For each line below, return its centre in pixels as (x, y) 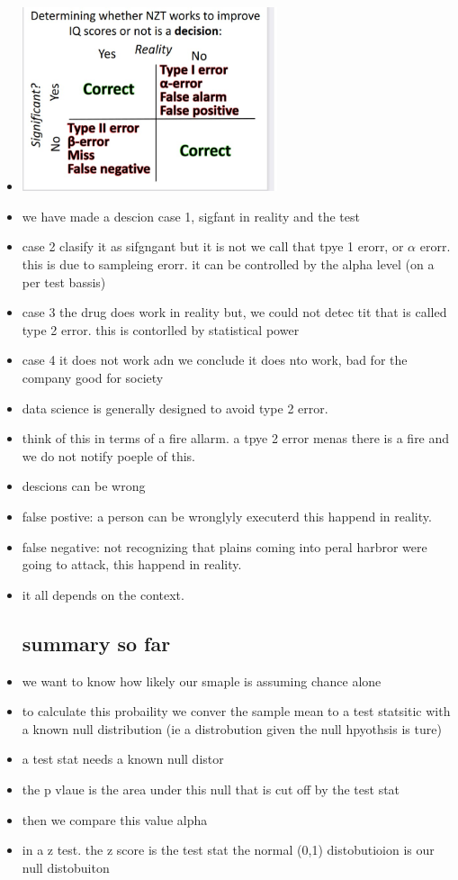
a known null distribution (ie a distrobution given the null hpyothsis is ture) (232, 728)
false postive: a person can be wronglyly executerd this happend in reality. (227, 516)
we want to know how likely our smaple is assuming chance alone (202, 680)
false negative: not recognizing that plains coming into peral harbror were (225, 546)
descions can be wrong (84, 486)
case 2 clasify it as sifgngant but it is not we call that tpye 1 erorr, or (213, 246)
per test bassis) (64, 281)
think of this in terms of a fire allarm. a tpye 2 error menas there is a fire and (236, 438)
